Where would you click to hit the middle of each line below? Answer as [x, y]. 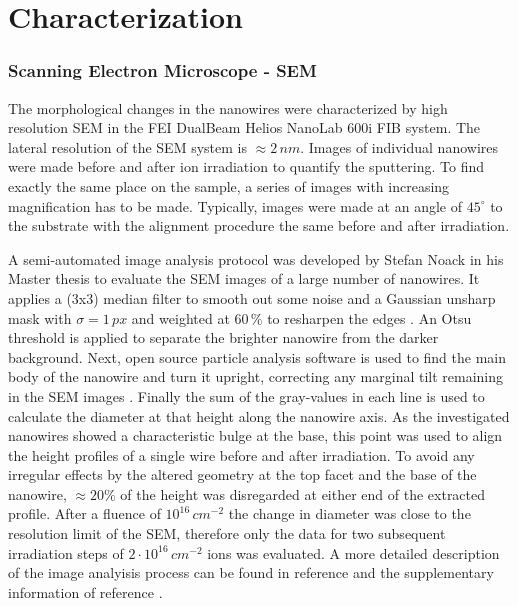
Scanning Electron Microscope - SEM [162, 70]
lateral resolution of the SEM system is [127, 146]
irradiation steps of [66, 552]
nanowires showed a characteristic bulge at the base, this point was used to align [255, 435]
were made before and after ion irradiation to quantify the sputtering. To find [246, 166]
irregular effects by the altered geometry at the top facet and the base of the [242, 474]
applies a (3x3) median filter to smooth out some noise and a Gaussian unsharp [252, 297]
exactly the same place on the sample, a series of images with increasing [229, 185]
